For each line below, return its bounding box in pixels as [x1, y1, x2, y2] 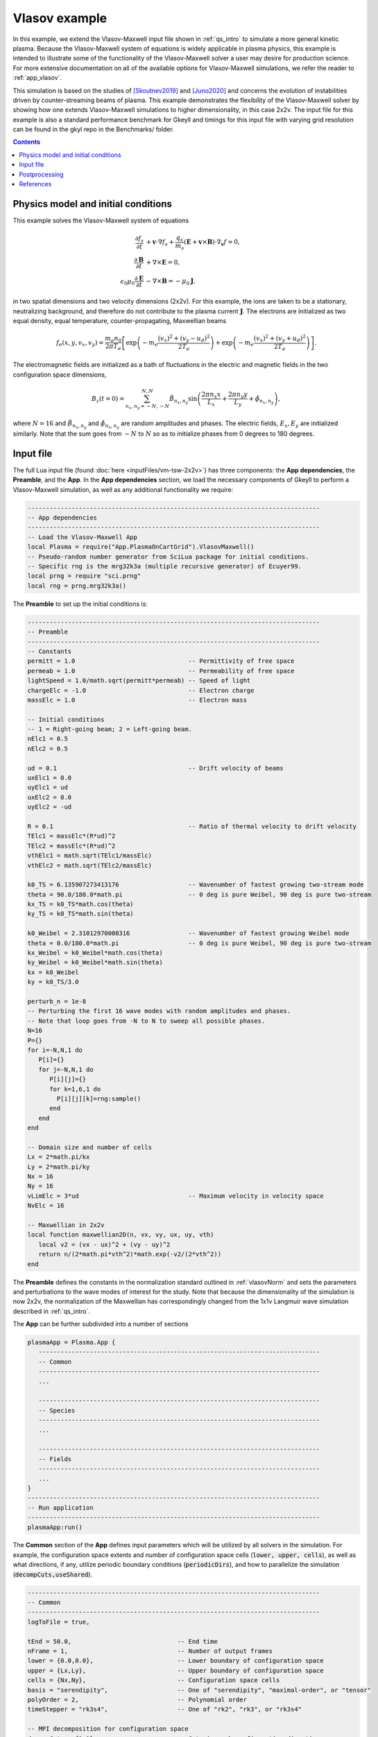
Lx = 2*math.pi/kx [27, 1153, 90, 1161]
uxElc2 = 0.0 [27, 793, 72, 801]
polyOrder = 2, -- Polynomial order [27, 1695, 248, 1704]
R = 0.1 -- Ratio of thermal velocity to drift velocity [27, 822, 357, 830]
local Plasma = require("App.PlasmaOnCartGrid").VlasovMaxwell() [27, 543, 255, 551]
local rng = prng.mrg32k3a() [27, 582, 127, 590]
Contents [12, 138, 41, 146]
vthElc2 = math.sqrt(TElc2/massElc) [27, 862, 153, 869]
